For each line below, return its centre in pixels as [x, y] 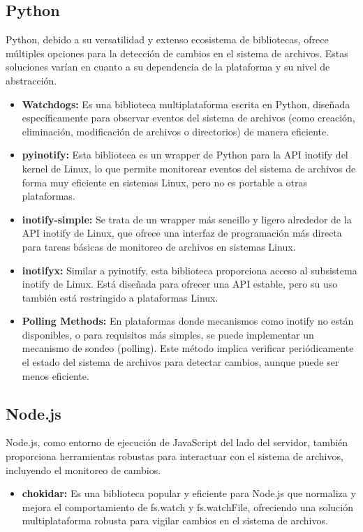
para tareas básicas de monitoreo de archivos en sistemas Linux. [159, 246]
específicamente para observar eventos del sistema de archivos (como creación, [188, 118]
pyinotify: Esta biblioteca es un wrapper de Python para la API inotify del [185, 155]
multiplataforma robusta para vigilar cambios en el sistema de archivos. [175, 520]
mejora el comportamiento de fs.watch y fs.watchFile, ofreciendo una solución [187, 507]
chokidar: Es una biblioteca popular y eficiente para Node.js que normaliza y [189, 493]
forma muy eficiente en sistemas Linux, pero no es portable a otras [165, 182]
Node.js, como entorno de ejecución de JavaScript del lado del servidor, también [177, 442]
